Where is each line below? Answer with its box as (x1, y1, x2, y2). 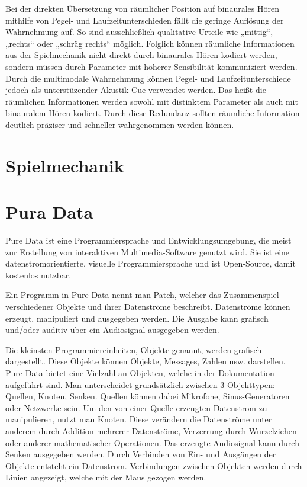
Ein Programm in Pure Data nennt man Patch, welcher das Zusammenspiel (5, 289, 279, 301)
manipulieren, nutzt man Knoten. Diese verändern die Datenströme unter (5, 413, 272, 425)
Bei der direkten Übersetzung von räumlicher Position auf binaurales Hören (5, 2, 279, 14)
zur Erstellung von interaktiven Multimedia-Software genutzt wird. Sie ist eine (5, 245, 290, 258)
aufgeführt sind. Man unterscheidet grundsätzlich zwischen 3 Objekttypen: (5, 378, 275, 390)
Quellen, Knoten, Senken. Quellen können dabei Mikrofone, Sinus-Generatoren (5, 390, 290, 402)
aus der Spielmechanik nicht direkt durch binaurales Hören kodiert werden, (5, 49, 277, 61)
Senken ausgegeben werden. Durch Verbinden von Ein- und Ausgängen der (5, 448, 276, 460)
